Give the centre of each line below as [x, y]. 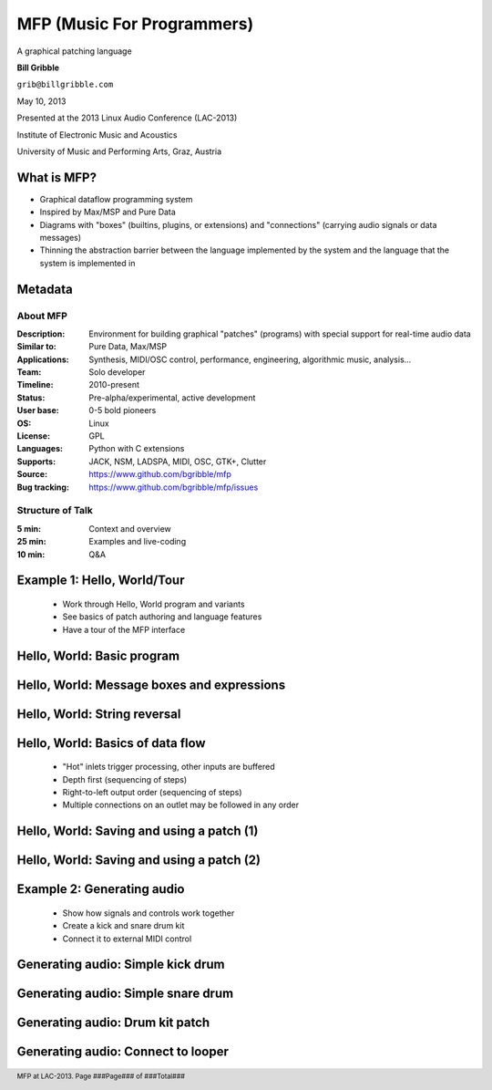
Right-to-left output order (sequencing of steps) [152, 792]
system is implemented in [87, 263]
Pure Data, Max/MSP [128, 347]
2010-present [114, 385]
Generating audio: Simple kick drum [121, 965]
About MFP [42, 316]
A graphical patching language [74, 51]
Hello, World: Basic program [98, 655]
